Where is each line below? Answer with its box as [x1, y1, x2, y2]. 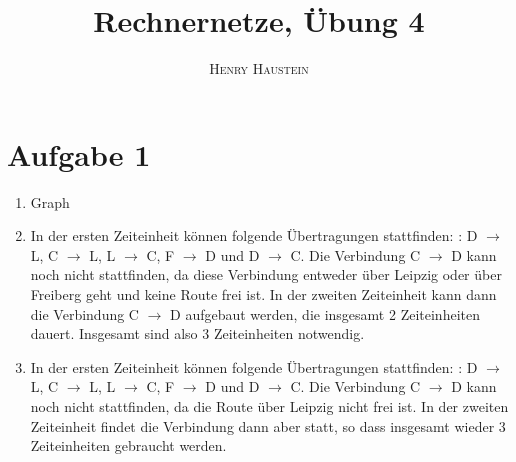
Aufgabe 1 [7, 133, 151, 174]
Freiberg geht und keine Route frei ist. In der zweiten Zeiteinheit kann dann [30, 284, 497, 305]
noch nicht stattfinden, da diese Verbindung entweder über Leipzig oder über [30, 264, 502, 285]
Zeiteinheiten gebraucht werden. [30, 435, 227, 456]
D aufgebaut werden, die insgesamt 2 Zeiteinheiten [170, 303, 480, 324]
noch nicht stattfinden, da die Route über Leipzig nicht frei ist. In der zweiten [30, 396, 509, 416]
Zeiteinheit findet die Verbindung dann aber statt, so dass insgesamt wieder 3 [30, 415, 506, 436]
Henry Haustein [209, 58, 309, 79]
